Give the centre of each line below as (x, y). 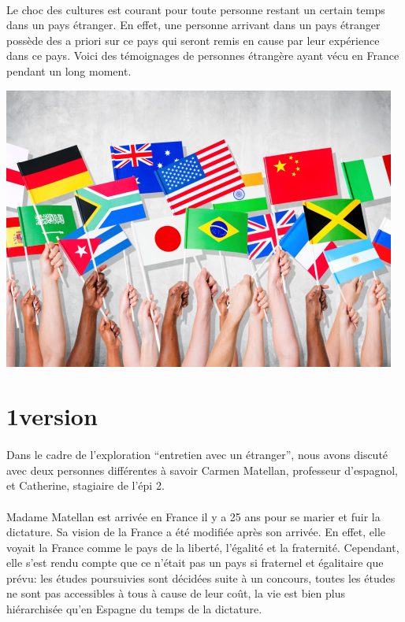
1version (52, 416)
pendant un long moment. (69, 70)
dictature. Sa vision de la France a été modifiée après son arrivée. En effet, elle (196, 532)
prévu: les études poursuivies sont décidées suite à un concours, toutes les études (201, 578)
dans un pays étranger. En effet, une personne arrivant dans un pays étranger (193, 25)
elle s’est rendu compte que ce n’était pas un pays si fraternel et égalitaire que (195, 563)
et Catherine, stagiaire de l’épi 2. (85, 485)
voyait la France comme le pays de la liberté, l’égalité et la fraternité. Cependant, (203, 547)
